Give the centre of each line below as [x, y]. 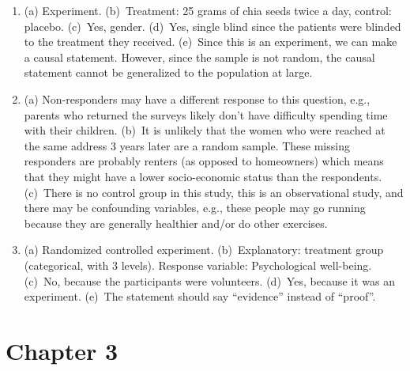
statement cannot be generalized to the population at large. [168, 72]
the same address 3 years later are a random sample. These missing [187, 145]
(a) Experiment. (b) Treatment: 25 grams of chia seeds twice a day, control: [208, 10]
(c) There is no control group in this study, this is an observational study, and [214, 192]
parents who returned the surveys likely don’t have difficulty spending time [206, 114]
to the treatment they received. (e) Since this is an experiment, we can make [211, 42]
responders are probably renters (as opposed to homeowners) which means [204, 161]
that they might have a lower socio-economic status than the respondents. [203, 176]
